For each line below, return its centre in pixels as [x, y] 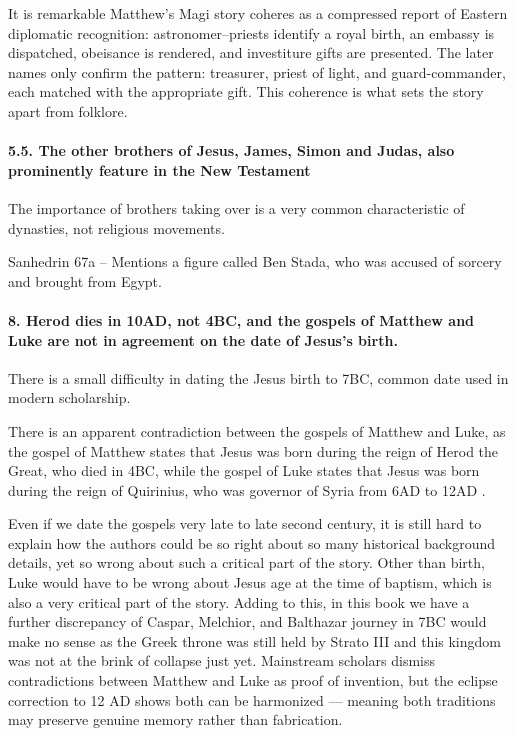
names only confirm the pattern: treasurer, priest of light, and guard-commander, [257, 71]
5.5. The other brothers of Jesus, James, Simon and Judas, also [231, 150]
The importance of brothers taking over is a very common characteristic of [236, 207]
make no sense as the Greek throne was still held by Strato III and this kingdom [254, 640]
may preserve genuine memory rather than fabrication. [175, 719]
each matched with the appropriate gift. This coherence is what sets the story [246, 91]
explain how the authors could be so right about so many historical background [252, 542]
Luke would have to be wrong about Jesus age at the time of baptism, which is [250, 582]
